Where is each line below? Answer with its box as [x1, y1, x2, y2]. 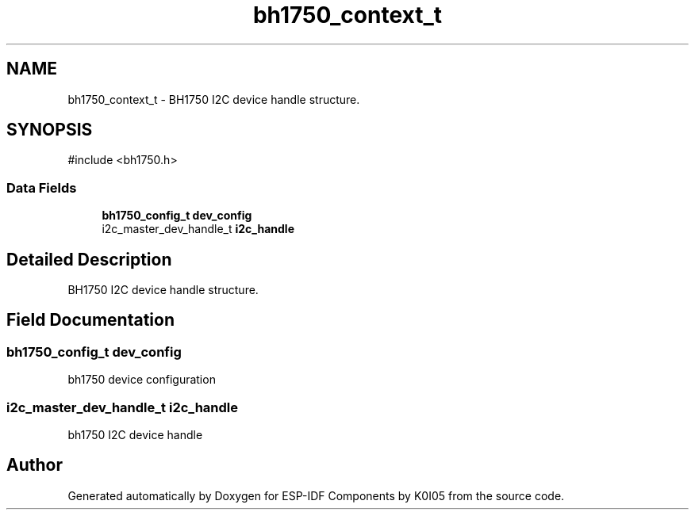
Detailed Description [6, 249, 172, 269]
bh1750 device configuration [67, 373, 216, 387]
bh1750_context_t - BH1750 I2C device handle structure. [67, 92, 360, 106]
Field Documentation [6, 310, 175, 331]
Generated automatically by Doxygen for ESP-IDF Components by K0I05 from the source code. [67, 488, 565, 503]
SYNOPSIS [6, 120, 93, 140]
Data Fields [6, 179, 77, 196]
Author [6, 455, 63, 476]
